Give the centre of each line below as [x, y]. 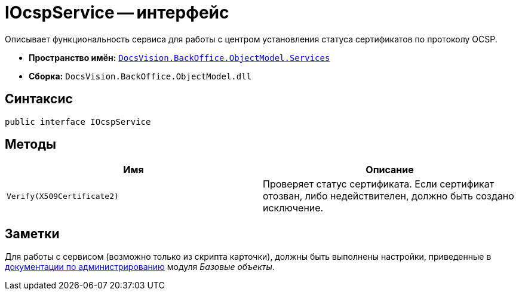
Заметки [32, 233]
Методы [30, 145]
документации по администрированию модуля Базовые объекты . [140, 267]
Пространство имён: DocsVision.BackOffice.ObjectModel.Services [179, 57]
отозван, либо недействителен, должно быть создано [389, 196]
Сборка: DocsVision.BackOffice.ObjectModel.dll [140, 76]
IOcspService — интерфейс [117, 13]
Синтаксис [39, 99]
